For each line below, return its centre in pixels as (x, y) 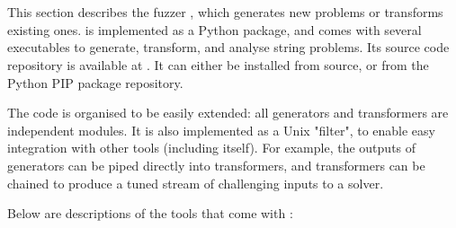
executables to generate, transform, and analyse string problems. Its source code (228, 47)
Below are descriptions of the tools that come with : (150, 213)
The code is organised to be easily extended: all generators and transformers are (228, 113)
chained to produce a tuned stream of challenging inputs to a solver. (196, 183)
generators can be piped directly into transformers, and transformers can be (216, 165)
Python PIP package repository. (95, 82)
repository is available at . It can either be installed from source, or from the (218, 64)
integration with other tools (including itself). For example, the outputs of (212, 148)
